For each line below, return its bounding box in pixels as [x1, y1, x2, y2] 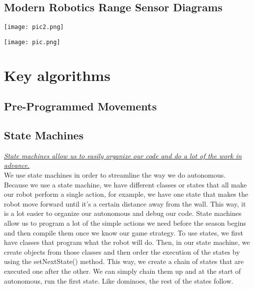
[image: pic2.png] [4, 24, 64, 31]
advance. [4, 160, 30, 170]
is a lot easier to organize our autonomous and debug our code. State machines [4, 208, 242, 218]
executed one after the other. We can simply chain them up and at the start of [4, 266, 241, 276]
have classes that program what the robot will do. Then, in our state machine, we [4, 237, 250, 247]
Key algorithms [4, 65, 111, 85]
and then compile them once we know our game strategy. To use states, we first [4, 227, 243, 237]
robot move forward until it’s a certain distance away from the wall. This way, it [4, 198, 246, 209]
